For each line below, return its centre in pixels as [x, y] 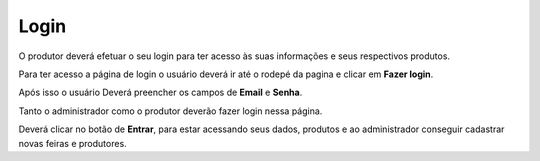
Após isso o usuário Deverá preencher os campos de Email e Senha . [160, 92]
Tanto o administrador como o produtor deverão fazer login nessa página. [170, 111]
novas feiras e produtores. [72, 143]
